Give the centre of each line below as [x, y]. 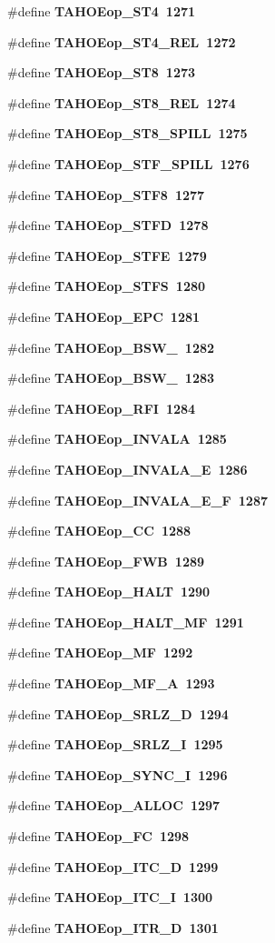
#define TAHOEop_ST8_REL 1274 [122, 102]
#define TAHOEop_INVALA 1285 [117, 439]
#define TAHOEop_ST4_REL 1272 [122, 41]
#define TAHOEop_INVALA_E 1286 [128, 469]
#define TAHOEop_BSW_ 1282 [111, 347]
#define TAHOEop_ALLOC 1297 [114, 805]
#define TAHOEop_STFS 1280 [107, 286]
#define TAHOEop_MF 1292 [100, 652]
